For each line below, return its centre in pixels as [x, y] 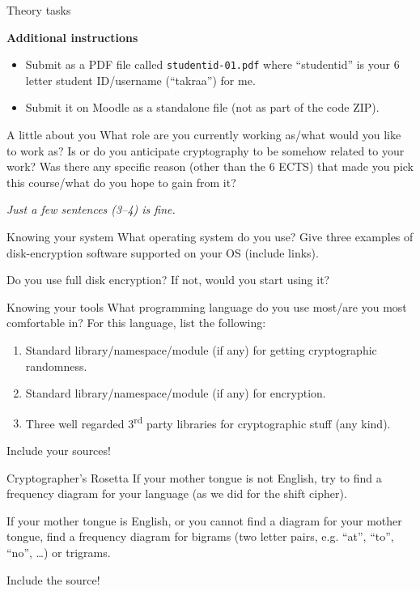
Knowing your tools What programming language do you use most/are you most [207, 306]
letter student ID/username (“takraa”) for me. [140, 80]
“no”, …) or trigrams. [59, 552]
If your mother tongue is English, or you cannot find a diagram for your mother [204, 520]
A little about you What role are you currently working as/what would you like [204, 135]
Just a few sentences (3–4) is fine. [91, 209]
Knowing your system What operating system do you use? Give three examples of [210, 236]
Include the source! [53, 579]
